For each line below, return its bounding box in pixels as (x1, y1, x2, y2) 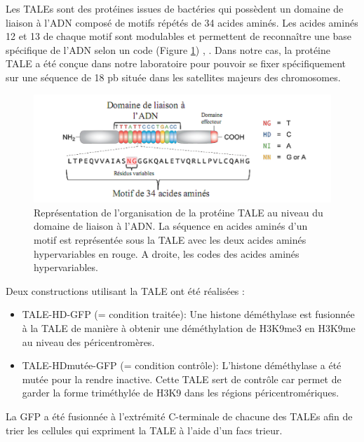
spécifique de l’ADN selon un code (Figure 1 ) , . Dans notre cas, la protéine (6, 42, 331, 57)
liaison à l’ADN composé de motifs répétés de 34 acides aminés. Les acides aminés (6, 15, 358, 29)
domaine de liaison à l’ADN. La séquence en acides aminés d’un (34, 219, 308, 233)
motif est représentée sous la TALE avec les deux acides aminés (34, 232, 306, 247)
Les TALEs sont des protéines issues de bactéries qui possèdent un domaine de (6, 1, 344, 15)
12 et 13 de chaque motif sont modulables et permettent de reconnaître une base (6, 29, 352, 43)
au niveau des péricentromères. (22, 334, 155, 349)
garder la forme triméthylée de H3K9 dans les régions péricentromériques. (22, 385, 339, 400)
